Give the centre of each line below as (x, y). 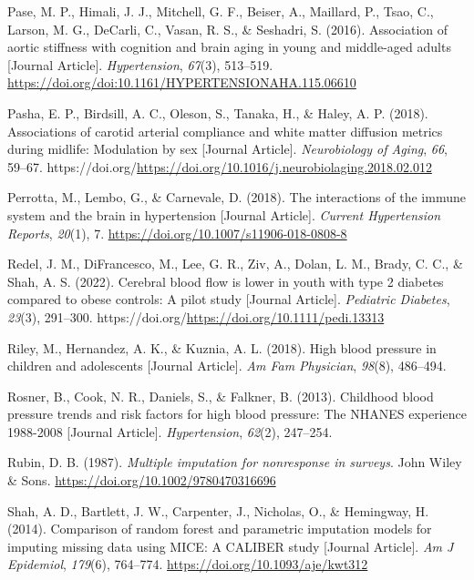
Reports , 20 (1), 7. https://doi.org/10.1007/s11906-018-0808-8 (177, 233)
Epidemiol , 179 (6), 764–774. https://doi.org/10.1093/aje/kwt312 (188, 564)
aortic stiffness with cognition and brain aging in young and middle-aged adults (229, 47)
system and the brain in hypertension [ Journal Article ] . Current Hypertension (224, 214)
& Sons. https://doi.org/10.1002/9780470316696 (142, 480)
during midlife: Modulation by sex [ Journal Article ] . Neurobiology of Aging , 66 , (227, 149)
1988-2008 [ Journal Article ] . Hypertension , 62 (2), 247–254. (170, 431)
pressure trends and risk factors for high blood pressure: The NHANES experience (237, 414)
